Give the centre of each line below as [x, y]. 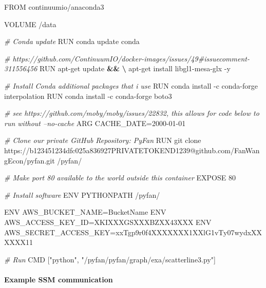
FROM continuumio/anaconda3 [54, 7]
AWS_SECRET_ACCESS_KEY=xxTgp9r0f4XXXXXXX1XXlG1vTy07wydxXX [133, 232]
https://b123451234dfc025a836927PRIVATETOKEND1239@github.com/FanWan [132, 150]
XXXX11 [18, 242]
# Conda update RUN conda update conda [72, 41]
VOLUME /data [30, 24]
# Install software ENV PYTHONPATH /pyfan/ [82, 194]
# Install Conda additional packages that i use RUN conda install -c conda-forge [131, 85]
